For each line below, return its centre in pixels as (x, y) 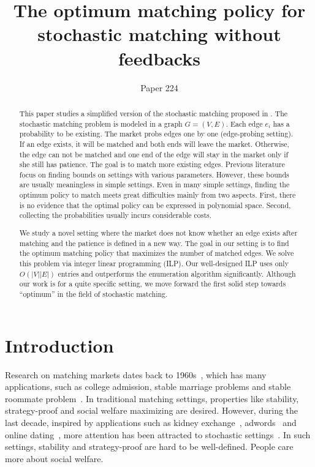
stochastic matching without (159, 34)
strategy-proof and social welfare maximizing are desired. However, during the (152, 410)
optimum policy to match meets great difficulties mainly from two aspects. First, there (157, 195)
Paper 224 (159, 87)
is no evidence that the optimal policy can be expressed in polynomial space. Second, (155, 205)
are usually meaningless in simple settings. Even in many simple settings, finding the (154, 185)
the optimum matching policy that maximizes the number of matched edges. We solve (157, 253)
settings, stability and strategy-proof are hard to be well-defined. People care (149, 446)
